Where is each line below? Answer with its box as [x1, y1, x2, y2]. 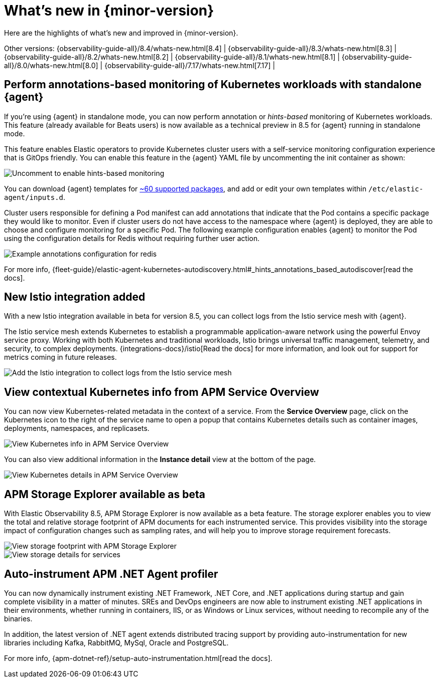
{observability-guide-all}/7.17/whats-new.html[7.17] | [104, 61, 275, 70]
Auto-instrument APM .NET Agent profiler [4, 567, 218, 580]
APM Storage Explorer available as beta [4, 488, 206, 501]
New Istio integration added [4, 291, 145, 304]
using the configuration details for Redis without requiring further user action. [4, 234, 260, 243]
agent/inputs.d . [4, 192, 66, 201]
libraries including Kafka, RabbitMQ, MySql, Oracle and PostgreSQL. [4, 638, 229, 647]
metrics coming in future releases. [4, 353, 117, 362]
